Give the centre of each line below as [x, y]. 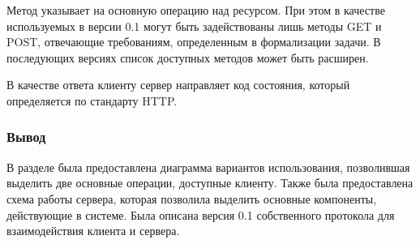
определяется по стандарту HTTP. [92, 100]
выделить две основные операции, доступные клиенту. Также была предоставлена [210, 183]
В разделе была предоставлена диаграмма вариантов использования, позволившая [208, 167]
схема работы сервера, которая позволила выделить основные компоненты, [192, 198]
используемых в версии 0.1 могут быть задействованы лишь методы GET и [194, 26]
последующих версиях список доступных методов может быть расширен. [188, 57]
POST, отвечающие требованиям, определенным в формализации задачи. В [194, 42]
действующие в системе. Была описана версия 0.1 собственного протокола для [201, 214]
